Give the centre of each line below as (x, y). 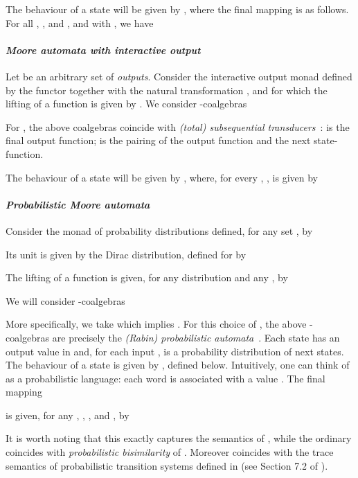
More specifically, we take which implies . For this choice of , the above (156, 324)
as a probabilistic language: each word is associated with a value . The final (165, 378)
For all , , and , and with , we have (80, 23)
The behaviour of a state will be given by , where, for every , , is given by (162, 177)
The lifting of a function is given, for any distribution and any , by (147, 277)
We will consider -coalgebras (65, 300)
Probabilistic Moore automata (78, 204)
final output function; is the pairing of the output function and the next (158, 140)
